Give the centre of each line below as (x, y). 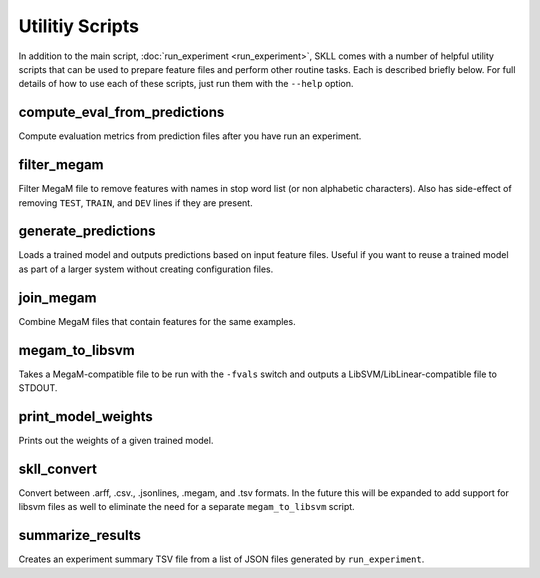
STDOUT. (38, 388)
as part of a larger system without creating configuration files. (146, 269)
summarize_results (80, 535)
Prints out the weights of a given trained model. (116, 440)
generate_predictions (87, 231)
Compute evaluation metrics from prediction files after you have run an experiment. (190, 136)
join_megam (57, 297)
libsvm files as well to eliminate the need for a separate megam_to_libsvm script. (186, 507)
